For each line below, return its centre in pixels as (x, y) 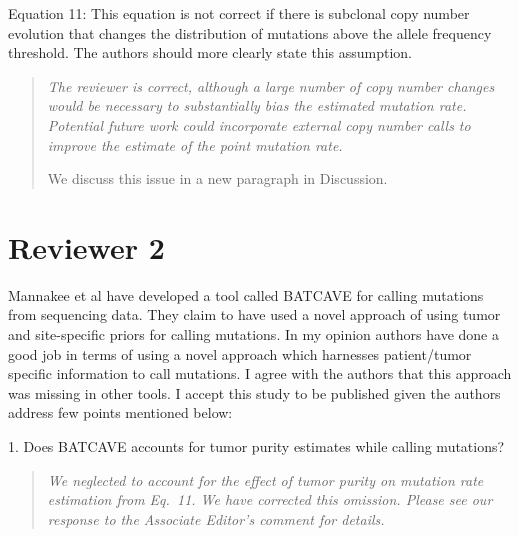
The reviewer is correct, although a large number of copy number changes (271, 85)
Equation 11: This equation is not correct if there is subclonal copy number (239, 13)
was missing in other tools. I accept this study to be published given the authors (254, 392)
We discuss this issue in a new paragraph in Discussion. (217, 178)
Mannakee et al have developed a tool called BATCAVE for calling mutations (246, 294)
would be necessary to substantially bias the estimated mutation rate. (257, 105)
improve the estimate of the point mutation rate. (195, 144)
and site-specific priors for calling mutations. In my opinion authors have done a (253, 334)
